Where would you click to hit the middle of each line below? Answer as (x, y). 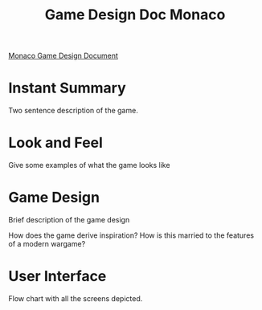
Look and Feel (55, 143)
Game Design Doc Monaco (135, 15)
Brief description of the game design (69, 220)
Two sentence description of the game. (73, 111)
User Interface (57, 277)
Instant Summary (67, 88)
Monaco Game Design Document (63, 56)
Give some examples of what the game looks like (89, 165)
